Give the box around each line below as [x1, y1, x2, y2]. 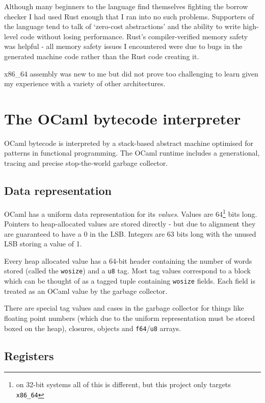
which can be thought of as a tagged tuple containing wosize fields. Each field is [4, 275, 255, 286]
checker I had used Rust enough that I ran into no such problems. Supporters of [4, 11, 254, 21]
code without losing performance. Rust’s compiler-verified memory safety [20, 31, 248, 41]
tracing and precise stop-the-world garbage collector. [4, 158, 168, 168]
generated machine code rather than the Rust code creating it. [4, 51, 199, 61]
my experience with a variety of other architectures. [4, 78, 166, 89]
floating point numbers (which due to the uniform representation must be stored [4, 312, 255, 323]
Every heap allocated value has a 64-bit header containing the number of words [4, 255, 252, 266]
